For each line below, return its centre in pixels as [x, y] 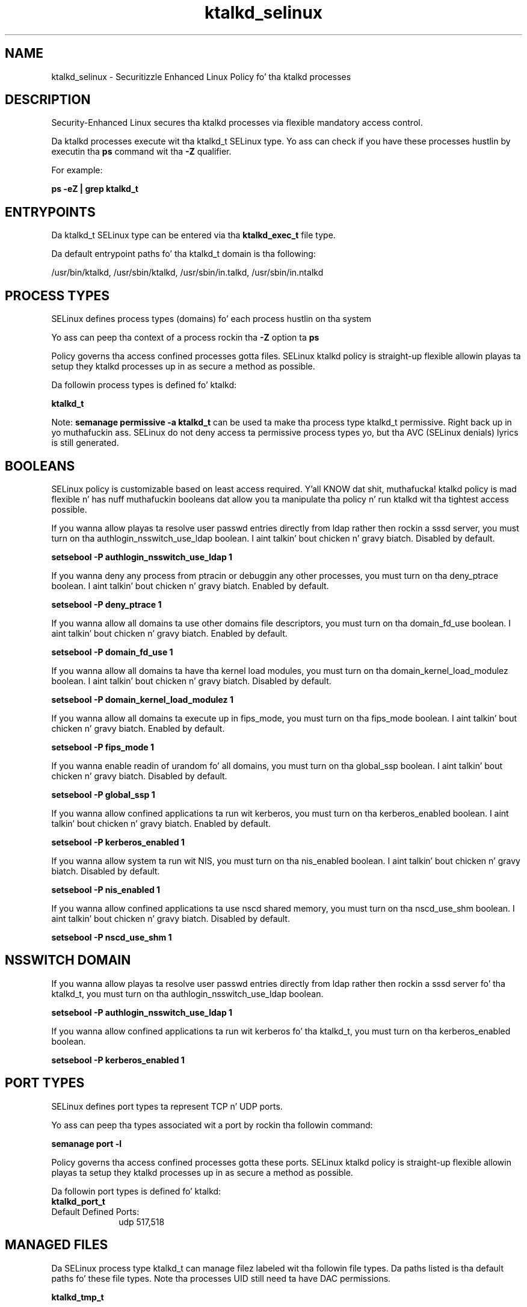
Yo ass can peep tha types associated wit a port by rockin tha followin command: [212, 1125]
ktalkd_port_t [78, 1201]
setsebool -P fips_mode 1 [103, 747]
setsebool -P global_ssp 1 [103, 794]
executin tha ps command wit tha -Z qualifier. [141, 152]
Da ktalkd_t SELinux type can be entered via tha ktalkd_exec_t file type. [193, 235]
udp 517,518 [142, 1222]
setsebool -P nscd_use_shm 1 [112, 937]
